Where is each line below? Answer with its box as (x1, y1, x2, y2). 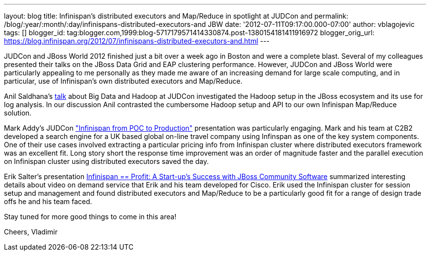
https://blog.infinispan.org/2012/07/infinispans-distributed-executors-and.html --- (4, 37, 270, 45)
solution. (4, 109, 32, 117)
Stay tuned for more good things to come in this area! (4, 212, 177, 221)
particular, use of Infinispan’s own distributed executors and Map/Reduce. (4, 77, 242, 85)
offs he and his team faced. (4, 197, 92, 206)
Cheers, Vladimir (4, 228, 58, 236)
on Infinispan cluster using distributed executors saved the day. (4, 157, 209, 165)
